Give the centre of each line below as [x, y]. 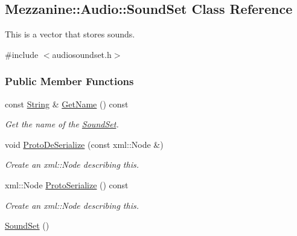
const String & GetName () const [67, 104]
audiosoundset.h [82, 54]
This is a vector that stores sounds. [70, 34]
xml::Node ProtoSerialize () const [67, 184]
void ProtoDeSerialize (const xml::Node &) [84, 144]
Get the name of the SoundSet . [62, 124]
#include [22, 54]
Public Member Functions [69, 81]
